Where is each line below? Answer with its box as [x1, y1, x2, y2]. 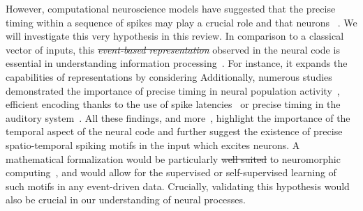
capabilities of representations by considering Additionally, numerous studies [6, 69, 332, 84]
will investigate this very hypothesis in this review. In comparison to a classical [6, 29, 344, 43]
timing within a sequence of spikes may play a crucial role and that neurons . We [6, 15, 357, 29]
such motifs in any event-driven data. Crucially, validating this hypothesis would [6, 178, 350, 193]
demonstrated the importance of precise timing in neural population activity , [6, 83, 340, 97]
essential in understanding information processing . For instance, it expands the [6, 56, 348, 70]
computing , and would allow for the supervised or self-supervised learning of [6, 165, 336, 180]
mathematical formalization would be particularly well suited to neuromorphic [6, 151, 341, 166]
